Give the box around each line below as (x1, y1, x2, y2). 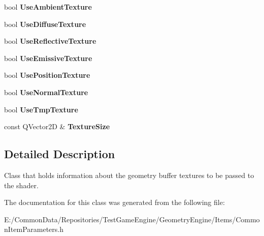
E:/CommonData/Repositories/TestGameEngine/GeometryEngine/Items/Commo (4, 214, 260, 224)
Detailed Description (4, 146, 115, 162)
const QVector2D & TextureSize (4, 121, 110, 132)
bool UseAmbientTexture (4, 2, 92, 12)
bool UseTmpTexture (4, 104, 78, 114)
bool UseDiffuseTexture (4, 18, 86, 29)
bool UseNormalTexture (4, 86, 88, 97)
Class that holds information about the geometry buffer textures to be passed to (4, 169, 254, 180)
